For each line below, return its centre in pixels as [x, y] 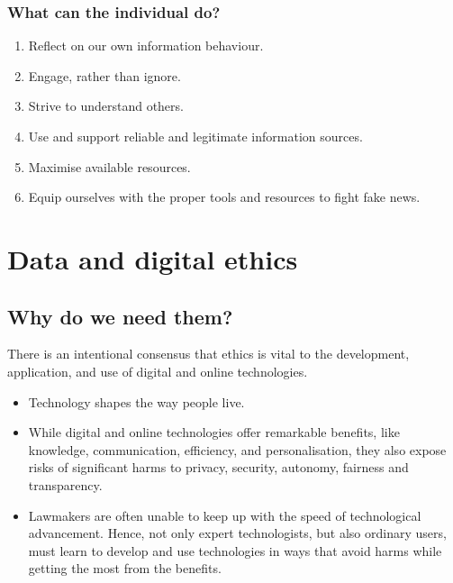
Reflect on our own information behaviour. [146, 46]
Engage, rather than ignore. [104, 75]
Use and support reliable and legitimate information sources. [195, 136]
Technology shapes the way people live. [136, 401]
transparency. [65, 484]
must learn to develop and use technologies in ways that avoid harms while [235, 550]
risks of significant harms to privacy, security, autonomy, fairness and [218, 467]
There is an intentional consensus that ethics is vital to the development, [208, 354]
